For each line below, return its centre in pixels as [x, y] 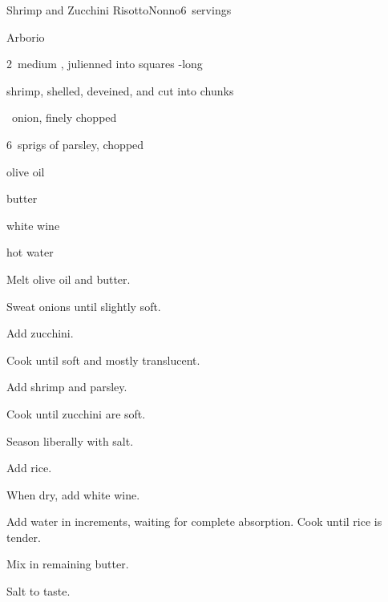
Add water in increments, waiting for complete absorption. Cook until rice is [194, 521]
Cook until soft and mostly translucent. [103, 360]
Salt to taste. [38, 591]
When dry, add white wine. [73, 494]
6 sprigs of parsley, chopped [75, 144]
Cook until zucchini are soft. [76, 413]
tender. [24, 537]
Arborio [26, 36]
